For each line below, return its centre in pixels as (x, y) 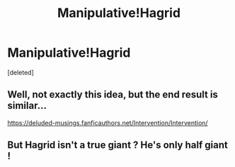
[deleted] (21, 72)
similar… (27, 106)
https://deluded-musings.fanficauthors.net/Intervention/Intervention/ (108, 122)
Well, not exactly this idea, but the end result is (113, 94)
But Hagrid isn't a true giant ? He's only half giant (117, 145)
